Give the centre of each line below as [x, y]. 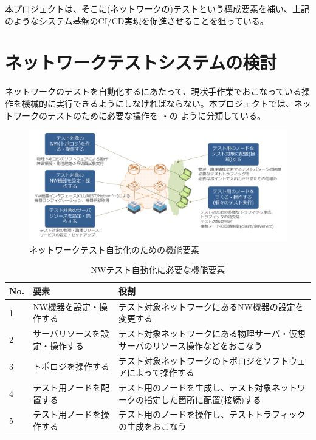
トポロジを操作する [71, 366]
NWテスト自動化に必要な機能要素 [158, 270]
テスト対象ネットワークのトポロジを [191, 360]
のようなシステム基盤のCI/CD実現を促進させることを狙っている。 [137, 20]
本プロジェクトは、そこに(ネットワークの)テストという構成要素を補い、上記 [157, 8]
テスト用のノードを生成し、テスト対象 [195, 388]
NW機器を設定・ [66, 306]
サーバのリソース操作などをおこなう [191, 345]
